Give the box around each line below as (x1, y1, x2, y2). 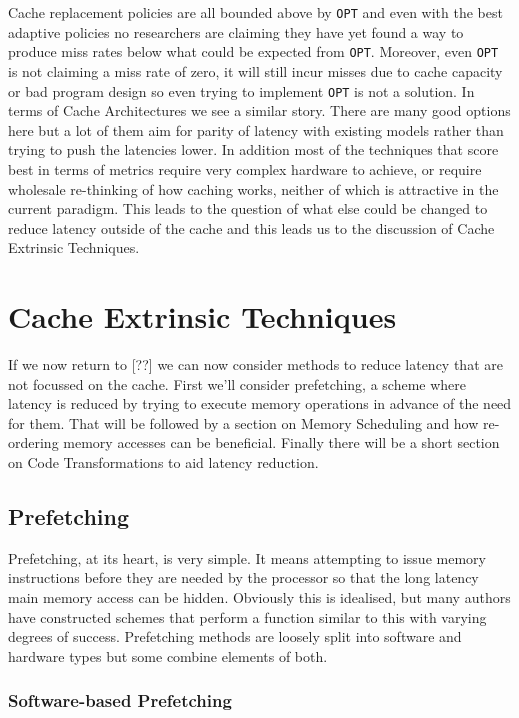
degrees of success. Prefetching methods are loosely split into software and (8, 626, 462, 647)
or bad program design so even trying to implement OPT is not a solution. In (8, 80, 475, 101)
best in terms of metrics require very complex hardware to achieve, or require (8, 158, 482, 179)
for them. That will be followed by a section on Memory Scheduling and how (8, 412, 479, 433)
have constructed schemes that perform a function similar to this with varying (8, 606, 487, 627)
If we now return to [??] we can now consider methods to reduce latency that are (8, 354, 503, 375)
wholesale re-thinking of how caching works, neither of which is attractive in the (8, 178, 499, 199)
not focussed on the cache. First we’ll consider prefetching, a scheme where (8, 373, 467, 394)
